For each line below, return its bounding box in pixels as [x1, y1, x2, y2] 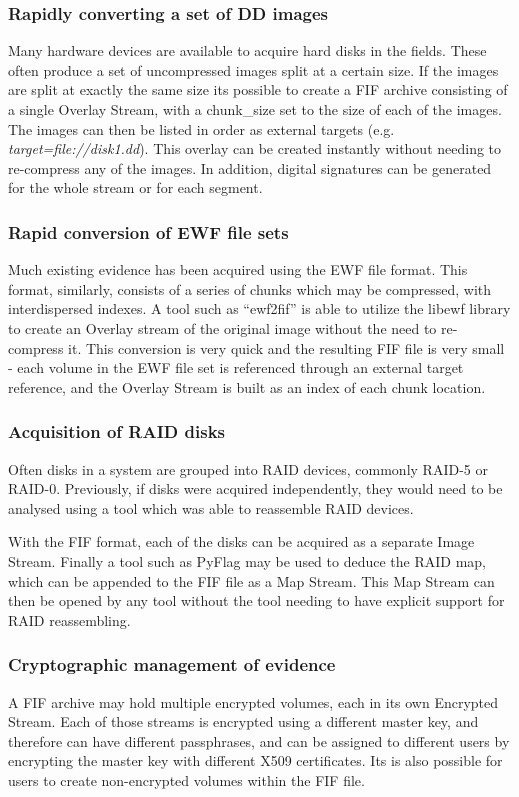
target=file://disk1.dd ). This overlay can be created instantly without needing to [8, 138, 502, 159]
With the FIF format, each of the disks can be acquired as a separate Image [8, 531, 475, 552]
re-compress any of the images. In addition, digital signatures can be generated [8, 157, 492, 178]
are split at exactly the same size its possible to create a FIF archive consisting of [8, 79, 508, 100]
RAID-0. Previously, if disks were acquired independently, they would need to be [8, 478, 503, 499]
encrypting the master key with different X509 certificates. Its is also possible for [8, 750, 503, 771]
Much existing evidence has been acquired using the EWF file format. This [8, 259, 468, 280]
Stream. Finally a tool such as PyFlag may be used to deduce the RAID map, [8, 550, 487, 571]
